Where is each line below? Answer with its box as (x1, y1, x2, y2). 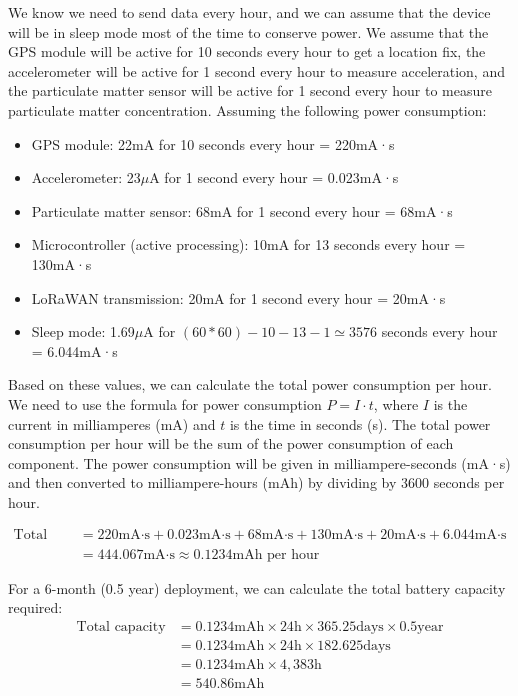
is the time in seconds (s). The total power (229, 413, 491, 434)
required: (8, 597, 63, 618)
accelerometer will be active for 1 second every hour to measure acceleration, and (8, 60, 505, 81)
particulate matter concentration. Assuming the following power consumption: (8, 99, 487, 120)
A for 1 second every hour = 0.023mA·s (149, 167, 399, 188)
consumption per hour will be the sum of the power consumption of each (8, 433, 454, 454)
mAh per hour (232, 547, 320, 562)
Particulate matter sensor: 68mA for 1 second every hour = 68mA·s (31, 200, 453, 221)
